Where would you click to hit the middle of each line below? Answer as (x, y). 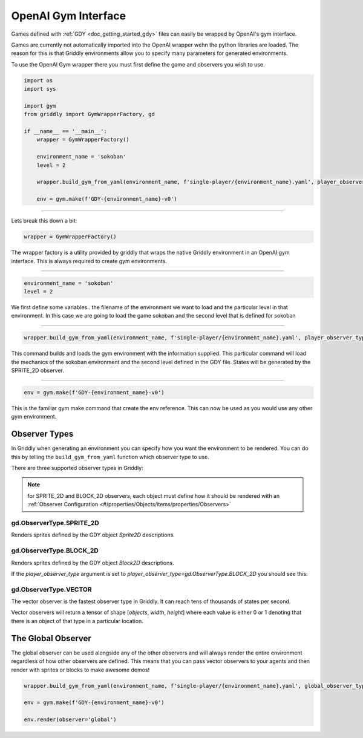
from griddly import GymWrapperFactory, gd (90, 114)
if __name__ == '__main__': (65, 131)
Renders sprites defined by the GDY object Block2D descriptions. (93, 563)
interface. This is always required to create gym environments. (89, 261)
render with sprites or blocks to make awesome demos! (80, 670)
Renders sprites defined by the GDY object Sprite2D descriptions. (93, 535)
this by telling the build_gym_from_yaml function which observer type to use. (110, 457)
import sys (40, 89)
